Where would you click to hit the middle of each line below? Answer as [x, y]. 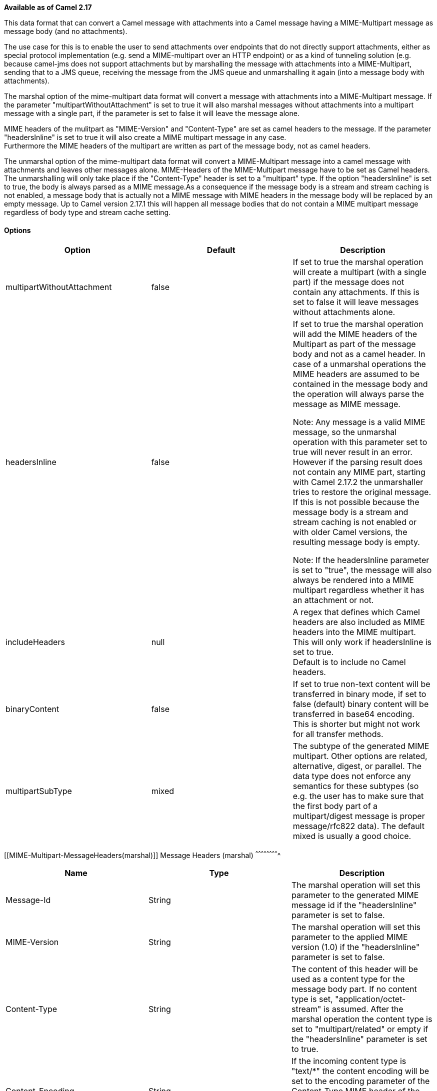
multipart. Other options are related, [360, 756]
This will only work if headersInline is [362, 642]
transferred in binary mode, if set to [359, 694]
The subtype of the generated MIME [361, 746]
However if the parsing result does [358, 462]
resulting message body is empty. [356, 542]
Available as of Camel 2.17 [48, 7]
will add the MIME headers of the [355, 334]
